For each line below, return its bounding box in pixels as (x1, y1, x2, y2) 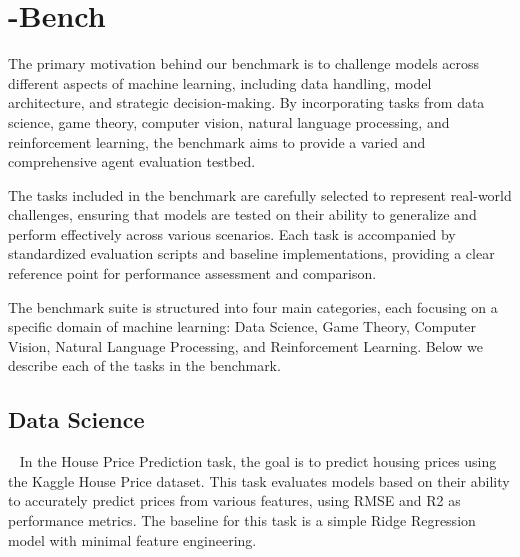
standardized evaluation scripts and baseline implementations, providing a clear (8, 243, 495, 264)
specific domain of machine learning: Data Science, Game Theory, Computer (8, 316, 476, 337)
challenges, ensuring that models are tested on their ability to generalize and (8, 204, 477, 225)
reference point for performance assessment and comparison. (8, 263, 377, 284)
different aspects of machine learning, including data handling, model (8, 72, 432, 93)
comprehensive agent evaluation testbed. (8, 151, 256, 172)
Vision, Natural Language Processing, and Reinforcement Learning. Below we (8, 335, 484, 356)
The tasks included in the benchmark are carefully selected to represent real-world (8, 184, 512, 205)
